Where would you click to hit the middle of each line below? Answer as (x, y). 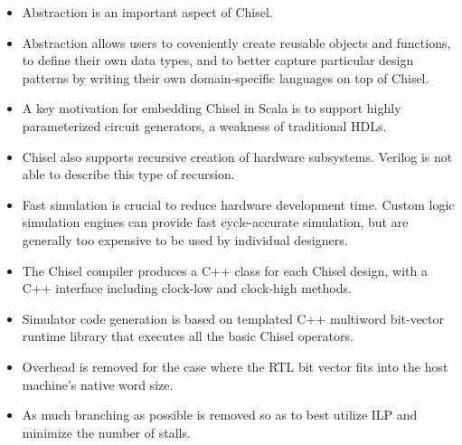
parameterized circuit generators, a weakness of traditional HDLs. (204, 125)
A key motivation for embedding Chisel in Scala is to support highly (212, 108)
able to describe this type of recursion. (128, 174)
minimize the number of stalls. (106, 432)
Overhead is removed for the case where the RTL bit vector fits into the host (235, 366)
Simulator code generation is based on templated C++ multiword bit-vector (233, 318)
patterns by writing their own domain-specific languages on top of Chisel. (226, 77)
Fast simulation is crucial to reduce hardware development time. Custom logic (238, 204)
